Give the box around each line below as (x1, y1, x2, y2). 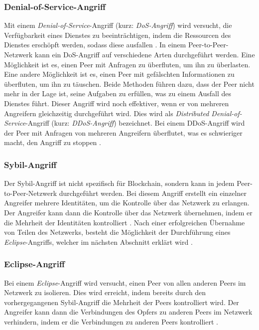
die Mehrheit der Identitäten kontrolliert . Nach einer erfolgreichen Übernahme (4, 217, 245, 227)
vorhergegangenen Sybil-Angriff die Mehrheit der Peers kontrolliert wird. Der (4, 297, 239, 307)
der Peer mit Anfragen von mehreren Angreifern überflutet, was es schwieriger (4, 127, 243, 138)
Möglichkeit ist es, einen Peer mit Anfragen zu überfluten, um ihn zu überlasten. (4, 59, 251, 69)
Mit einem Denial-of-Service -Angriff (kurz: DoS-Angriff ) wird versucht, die (4, 20, 232, 30)
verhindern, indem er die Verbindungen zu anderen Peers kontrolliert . (4, 316, 218, 327)
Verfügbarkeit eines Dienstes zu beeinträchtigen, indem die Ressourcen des (4, 29, 231, 40)
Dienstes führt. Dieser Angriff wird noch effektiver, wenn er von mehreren (4, 98, 229, 108)
